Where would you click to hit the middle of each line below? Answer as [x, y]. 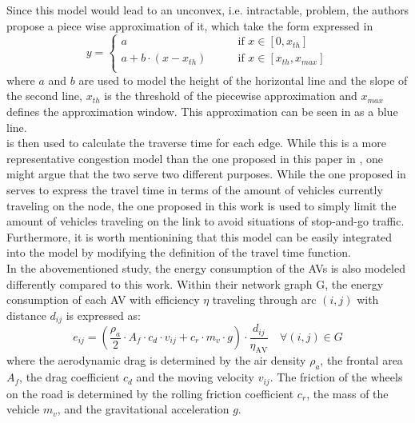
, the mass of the [347, 393]
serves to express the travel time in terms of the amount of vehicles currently [195, 189]
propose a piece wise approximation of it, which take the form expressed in [190, 25]
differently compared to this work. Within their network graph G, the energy [195, 283]
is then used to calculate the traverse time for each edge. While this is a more [196, 143]
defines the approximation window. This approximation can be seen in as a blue [202, 111]
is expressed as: [103, 315]
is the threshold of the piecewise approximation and [231, 96]
